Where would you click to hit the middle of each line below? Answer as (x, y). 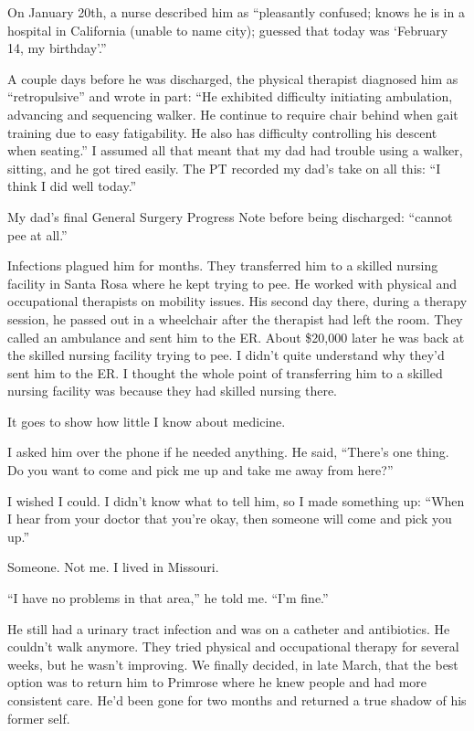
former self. (39, 718)
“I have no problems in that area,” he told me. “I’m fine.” (168, 598)
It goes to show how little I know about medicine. (147, 421)
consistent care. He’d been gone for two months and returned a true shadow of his (237, 700)
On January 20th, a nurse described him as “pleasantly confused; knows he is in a (236, 12)
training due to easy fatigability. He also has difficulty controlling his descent (222, 132)
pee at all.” (37, 234)
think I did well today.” (72, 186)
